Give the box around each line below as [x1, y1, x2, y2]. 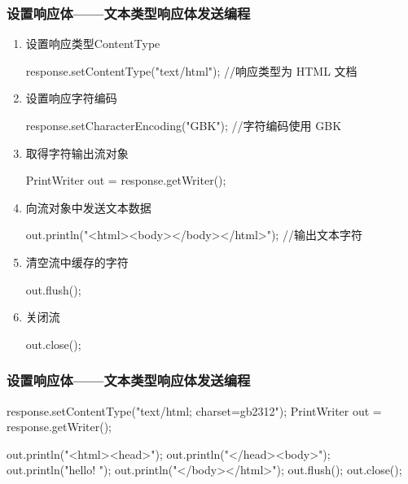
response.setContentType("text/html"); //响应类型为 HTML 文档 [25, 62, 358, 79]
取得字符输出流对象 [25, 144, 129, 161]
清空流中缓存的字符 [25, 253, 129, 270]
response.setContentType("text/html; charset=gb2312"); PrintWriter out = [7, 402, 382, 419]
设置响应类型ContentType [25, 35, 160, 52]
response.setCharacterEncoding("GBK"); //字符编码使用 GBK [25, 117, 342, 133]
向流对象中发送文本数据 [25, 198, 151, 216]
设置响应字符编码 [25, 89, 117, 107]
